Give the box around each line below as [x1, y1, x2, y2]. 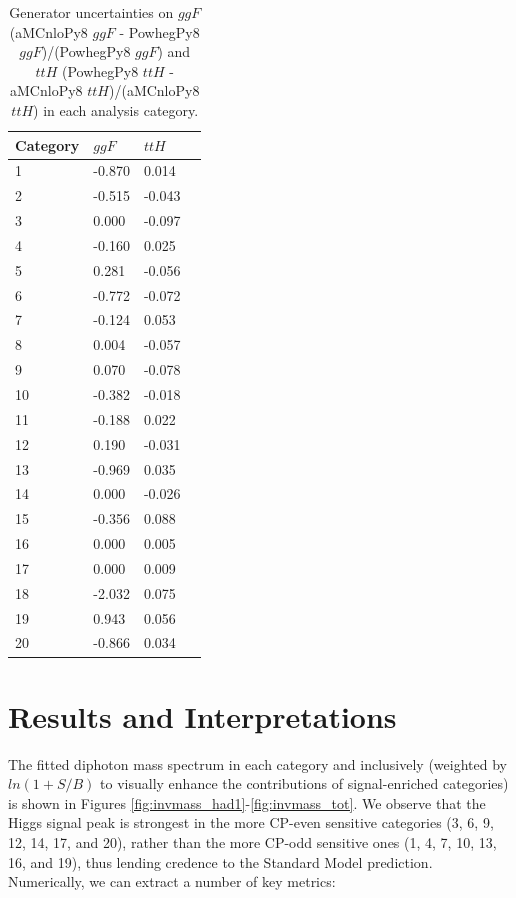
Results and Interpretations [8, 695, 397, 736]
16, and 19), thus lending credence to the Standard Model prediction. [8, 851, 433, 872]
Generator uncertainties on [9, 2, 174, 22]
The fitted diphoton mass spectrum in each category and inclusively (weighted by [8, 753, 507, 774]
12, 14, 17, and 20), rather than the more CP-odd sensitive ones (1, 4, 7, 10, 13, [8, 832, 497, 853]
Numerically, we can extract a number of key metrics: [8, 871, 336, 892]
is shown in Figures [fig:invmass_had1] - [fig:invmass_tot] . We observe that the [8, 792, 486, 813]
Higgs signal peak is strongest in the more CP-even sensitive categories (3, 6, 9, [8, 812, 494, 833]
